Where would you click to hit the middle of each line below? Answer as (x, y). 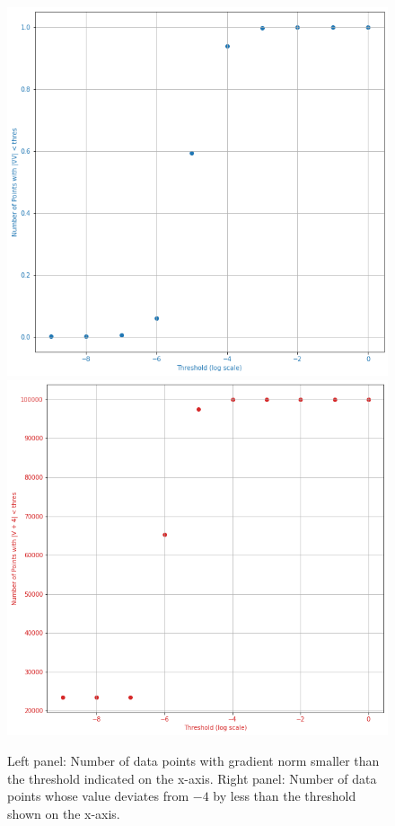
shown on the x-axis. (64, 813)
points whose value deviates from (98, 796)
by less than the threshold (285, 796)
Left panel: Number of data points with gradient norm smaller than (193, 761)
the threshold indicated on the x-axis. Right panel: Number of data (192, 778)
